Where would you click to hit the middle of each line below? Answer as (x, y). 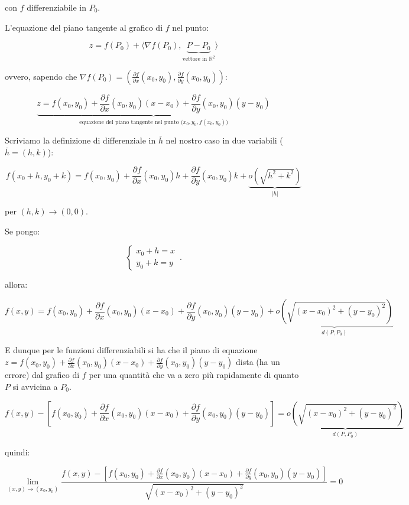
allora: (16, 284)
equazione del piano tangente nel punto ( (131, 122)
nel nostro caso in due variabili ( (224, 140)
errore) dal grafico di (42, 375)
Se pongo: (22, 231)
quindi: (17, 452)
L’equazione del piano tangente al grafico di (84, 27)
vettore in (195, 59)
